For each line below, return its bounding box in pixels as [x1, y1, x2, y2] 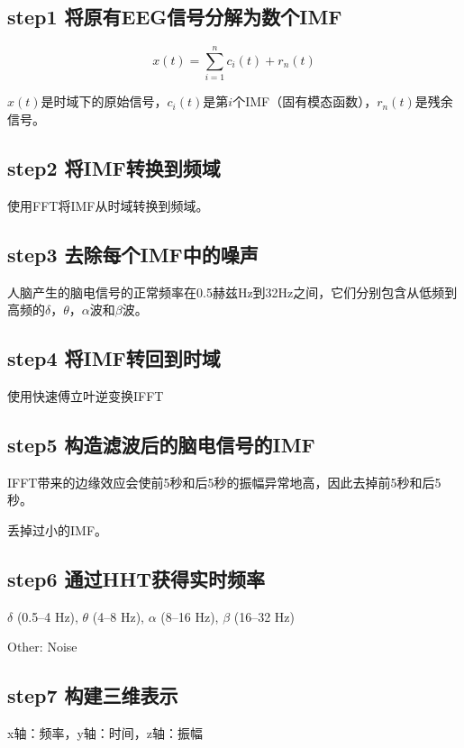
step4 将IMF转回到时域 [7, 344, 221, 372]
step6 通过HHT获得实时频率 [7, 564, 266, 592]
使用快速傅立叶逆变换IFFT [7, 386, 164, 405]
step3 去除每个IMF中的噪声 [7, 240, 259, 268]
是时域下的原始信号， [41, 92, 168, 111]
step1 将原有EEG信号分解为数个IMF [7, 3, 342, 31]
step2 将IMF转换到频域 [7, 153, 221, 181]
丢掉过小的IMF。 [7, 520, 108, 539]
